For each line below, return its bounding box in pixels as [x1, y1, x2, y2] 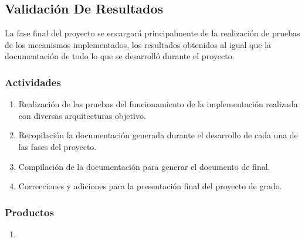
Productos [5, 204, 54, 219]
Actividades [5, 74, 61, 89]
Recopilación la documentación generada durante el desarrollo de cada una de [18, 129, 298, 141]
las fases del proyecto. [18, 140, 97, 152]
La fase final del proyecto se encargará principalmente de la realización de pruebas [5, 27, 300, 39]
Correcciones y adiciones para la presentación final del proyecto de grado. [18, 180, 282, 192]
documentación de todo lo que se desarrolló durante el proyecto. [5, 50, 235, 62]
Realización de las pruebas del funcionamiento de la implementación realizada [18, 98, 298, 110]
